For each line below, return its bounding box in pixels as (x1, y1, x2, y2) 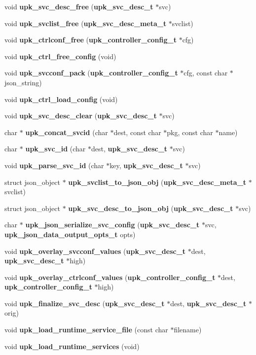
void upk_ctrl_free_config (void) (4, 51, 116, 61)
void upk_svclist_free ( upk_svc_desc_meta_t (4, 18, 167, 28)
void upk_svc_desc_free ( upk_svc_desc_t (4, 1, 153, 11)
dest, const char (113, 127, 161, 137)
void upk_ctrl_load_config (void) (4, 94, 118, 104)
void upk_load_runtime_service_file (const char (4, 324, 168, 335)
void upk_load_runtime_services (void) (4, 341, 140, 351)
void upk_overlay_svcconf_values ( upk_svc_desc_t (4, 246, 186, 256)
